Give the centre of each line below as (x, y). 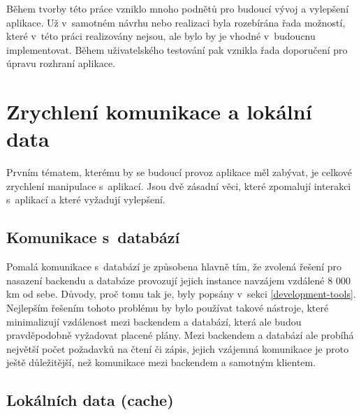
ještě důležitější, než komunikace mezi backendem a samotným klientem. (161, 362)
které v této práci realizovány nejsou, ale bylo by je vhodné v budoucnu (161, 36)
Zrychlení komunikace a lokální (159, 111)
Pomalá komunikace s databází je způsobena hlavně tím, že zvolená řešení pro (174, 267)
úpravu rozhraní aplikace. (61, 63)
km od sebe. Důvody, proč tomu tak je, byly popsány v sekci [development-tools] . (181, 294)
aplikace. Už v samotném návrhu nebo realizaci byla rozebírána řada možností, (176, 22)
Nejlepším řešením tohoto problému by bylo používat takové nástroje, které (168, 308)
